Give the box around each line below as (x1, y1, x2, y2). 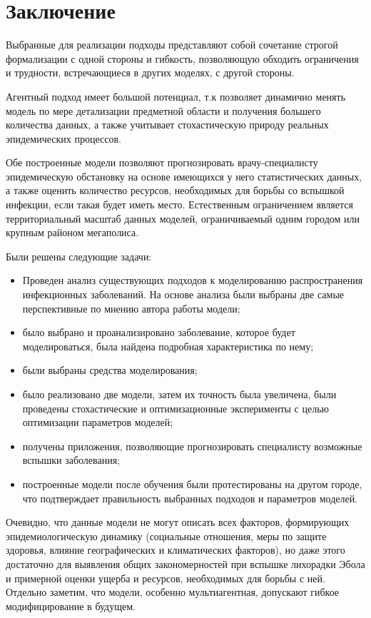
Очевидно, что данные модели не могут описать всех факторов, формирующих (6, 515, 350, 530)
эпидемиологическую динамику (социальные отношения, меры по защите (6, 528, 327, 543)
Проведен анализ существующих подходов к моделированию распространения (22, 273, 363, 288)
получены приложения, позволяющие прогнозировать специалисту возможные (22, 438, 362, 453)
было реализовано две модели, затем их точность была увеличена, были (22, 387, 337, 401)
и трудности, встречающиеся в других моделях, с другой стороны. (6, 65, 295, 80)
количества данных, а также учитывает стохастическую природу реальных (6, 117, 329, 132)
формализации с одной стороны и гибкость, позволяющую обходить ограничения (6, 51, 359, 66)
